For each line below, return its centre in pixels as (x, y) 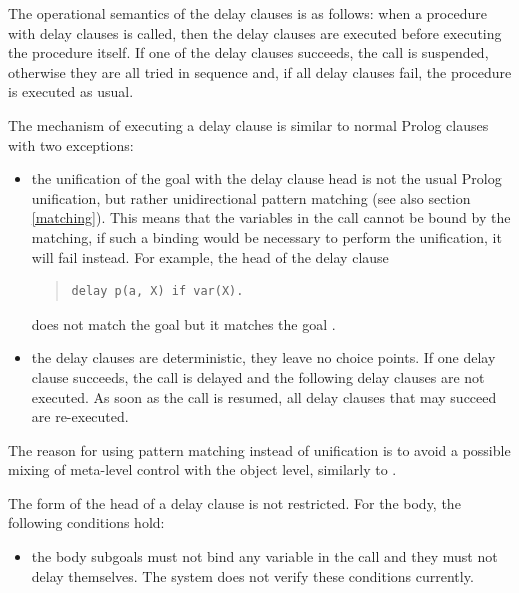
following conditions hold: (86, 522)
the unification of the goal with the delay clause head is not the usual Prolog (266, 178)
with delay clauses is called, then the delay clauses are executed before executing (255, 32)
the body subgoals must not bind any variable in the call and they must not (264, 556)
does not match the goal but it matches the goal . (183, 323)
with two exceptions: (71, 144)
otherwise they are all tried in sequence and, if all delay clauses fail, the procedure (260, 71)
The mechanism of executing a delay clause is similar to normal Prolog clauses (248, 124)
